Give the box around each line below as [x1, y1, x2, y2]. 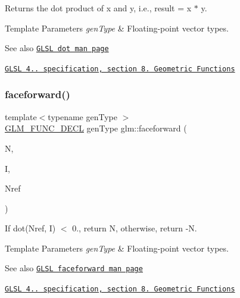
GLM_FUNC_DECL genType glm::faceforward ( [5, 122, 187, 134]
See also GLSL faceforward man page [5, 262, 143, 274]
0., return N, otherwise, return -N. [72, 222, 197, 234]
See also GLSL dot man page [5, 42, 109, 54]
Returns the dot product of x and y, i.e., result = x [5, 2, 192, 14]
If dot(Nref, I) [5, 222, 56, 234]
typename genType [48, 110, 117, 123]
